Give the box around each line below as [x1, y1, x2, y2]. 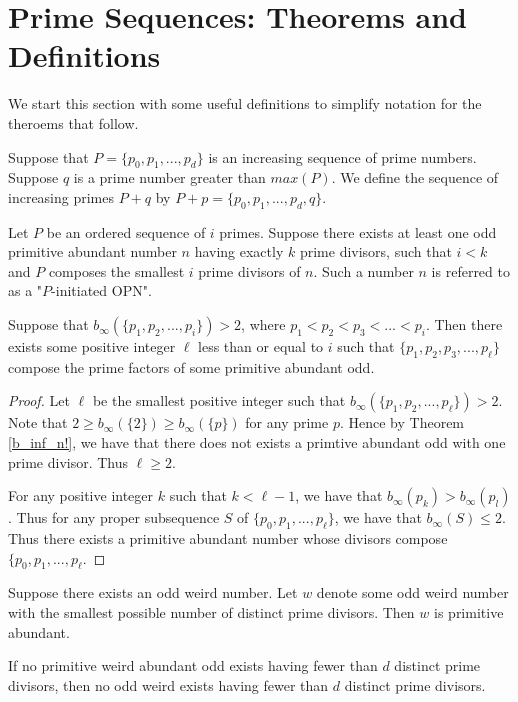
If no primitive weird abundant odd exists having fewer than [8, 655, 378, 676]
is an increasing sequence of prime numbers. [208, 146, 477, 167]
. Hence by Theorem [339, 412, 465, 433]
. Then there [425, 314, 503, 335]
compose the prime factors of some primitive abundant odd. [8, 356, 375, 377]
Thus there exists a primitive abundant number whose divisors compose [8, 528, 448, 549]
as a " [8, 280, 43, 301]
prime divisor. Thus [8, 451, 129, 472]
